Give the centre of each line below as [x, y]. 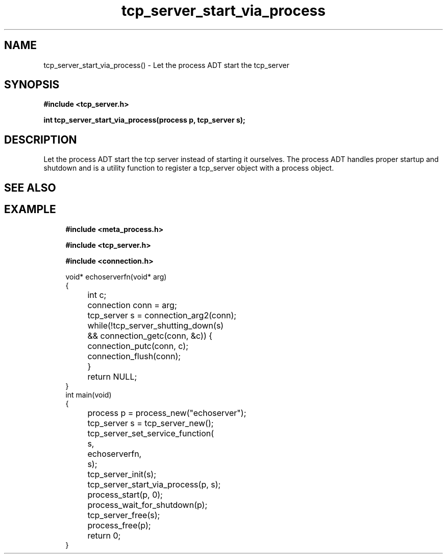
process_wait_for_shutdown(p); [147, 505]
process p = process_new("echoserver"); [167, 413]
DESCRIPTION [41, 139]
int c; [97, 295]
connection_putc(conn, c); [138, 346]
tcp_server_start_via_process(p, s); [154, 484]
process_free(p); [119, 525]
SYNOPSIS [32, 85]
